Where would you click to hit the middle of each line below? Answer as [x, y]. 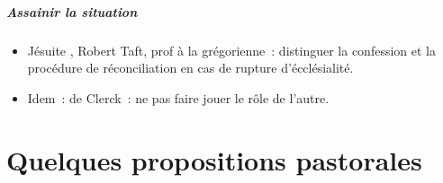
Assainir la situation [72, 11]
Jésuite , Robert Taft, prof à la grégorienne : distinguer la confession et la [231, 50]
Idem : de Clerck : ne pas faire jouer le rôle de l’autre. [178, 97]
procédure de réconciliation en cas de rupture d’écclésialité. [190, 68]
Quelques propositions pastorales [214, 159]
